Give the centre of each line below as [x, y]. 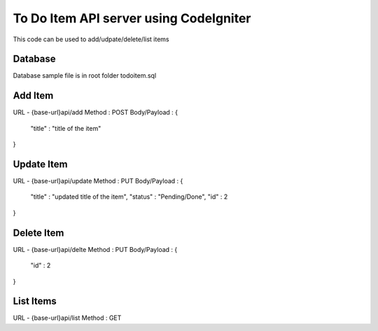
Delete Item [38, 233]
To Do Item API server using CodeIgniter [132, 18]
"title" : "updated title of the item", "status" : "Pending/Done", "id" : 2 [129, 197]
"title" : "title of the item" [66, 128]
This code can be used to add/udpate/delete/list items [91, 39]
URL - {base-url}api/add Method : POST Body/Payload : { [96, 113]
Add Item [33, 96]
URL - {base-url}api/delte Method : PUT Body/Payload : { [95, 249]
